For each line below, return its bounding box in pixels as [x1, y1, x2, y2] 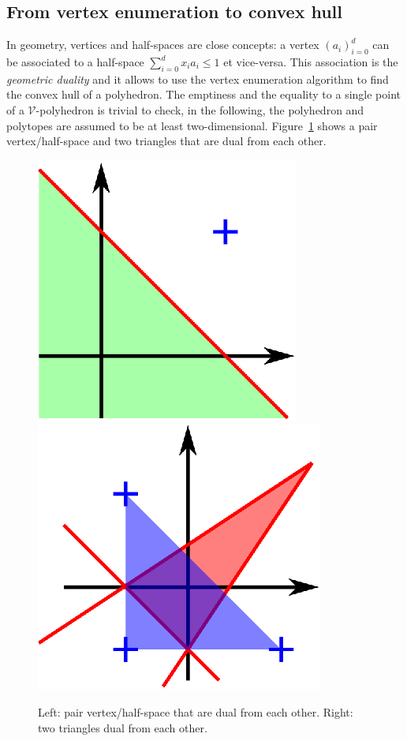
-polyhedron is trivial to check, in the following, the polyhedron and [35, 101, 364, 118]
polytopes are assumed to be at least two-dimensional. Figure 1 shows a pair [6, 117, 378, 133]
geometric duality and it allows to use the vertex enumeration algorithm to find [6, 70, 389, 87]
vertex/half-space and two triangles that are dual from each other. [6, 133, 327, 149]
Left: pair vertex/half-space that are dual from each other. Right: [38, 703, 353, 720]
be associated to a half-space [6, 54, 144, 69]
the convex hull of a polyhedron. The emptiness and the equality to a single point [6, 86, 401, 103]
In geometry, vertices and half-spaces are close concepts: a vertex [6, 36, 319, 53]
